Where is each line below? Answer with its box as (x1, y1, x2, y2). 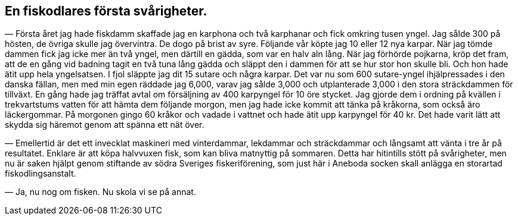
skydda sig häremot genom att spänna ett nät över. (5, 120, 204, 130)
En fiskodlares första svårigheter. (5, 4, 207, 18)
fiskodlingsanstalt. (5, 168, 76, 179)
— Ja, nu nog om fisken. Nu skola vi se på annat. (5, 187, 196, 197)
